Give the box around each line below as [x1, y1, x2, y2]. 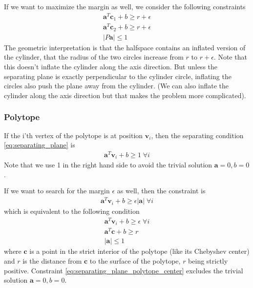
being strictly [188, 256, 228, 266]
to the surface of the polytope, [89, 256, 181, 266]
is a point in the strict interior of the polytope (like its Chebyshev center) [29, 246, 250, 256]
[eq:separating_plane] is [4, 140, 75, 150]
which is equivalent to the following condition [4, 206, 140, 216]
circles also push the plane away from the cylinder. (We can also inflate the [4, 81, 229, 91]
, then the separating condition [151, 130, 244, 140]
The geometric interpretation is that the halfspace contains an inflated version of [4, 42, 246, 52]
